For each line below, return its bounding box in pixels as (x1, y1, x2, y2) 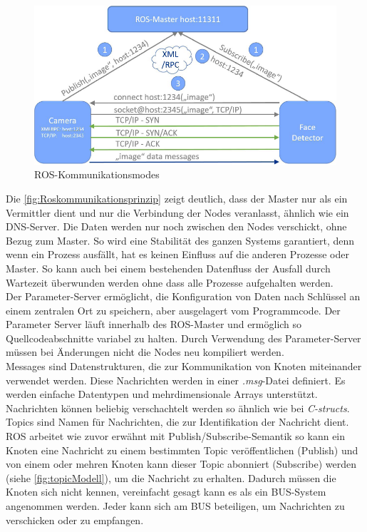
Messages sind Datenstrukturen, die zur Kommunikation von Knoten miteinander (6, 359, 362, 374)
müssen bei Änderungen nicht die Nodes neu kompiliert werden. (6, 344, 284, 359)
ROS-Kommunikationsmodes (34, 167, 160, 182)
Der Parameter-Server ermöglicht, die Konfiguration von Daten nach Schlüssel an (6, 289, 361, 304)
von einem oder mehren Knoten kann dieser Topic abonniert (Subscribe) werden (6, 456, 356, 471)
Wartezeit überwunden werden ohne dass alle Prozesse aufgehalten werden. (6, 275, 334, 290)
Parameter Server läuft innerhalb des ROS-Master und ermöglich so (6, 317, 302, 332)
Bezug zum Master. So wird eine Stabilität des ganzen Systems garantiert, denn (6, 232, 355, 247)
